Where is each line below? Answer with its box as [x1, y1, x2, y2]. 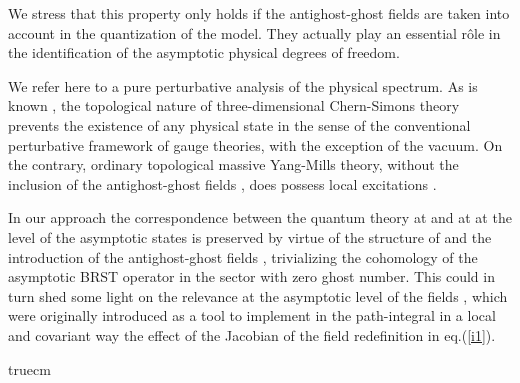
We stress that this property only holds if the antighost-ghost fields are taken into [8, 3, 510, 23]
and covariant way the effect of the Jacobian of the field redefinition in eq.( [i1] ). [8, 324, 496, 345]
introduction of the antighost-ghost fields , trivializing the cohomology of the [8, 246, 478, 267]
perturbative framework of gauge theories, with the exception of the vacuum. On [8, 134, 503, 155]
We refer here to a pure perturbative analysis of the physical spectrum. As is [8, 75, 478, 96]
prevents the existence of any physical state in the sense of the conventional [8, 114, 471, 135]
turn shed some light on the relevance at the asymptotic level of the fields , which [8, 285, 508, 306]
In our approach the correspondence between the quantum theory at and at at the [8, 207, 512, 228]
